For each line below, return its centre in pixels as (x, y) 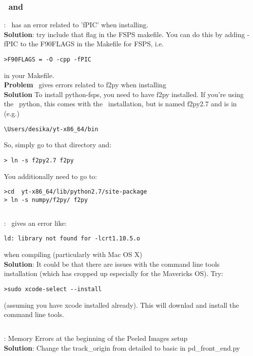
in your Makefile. (29, 75)
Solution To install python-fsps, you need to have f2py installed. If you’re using (124, 94)
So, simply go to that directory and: (58, 145)
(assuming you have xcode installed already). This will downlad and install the (122, 305)
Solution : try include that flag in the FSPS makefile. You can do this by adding (125, 34)
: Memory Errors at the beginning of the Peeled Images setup (96, 338)
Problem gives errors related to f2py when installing (85, 85)
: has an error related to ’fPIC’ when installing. (76, 25)
